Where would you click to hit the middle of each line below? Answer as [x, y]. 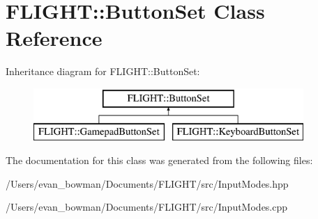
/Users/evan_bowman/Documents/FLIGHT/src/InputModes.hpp [147, 183]
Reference [54, 38]
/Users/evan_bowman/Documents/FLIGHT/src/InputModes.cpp [147, 207]
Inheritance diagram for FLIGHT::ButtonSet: [103, 71]
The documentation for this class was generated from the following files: [159, 160]
